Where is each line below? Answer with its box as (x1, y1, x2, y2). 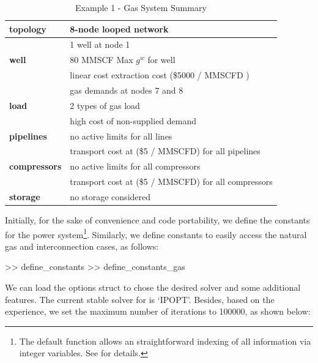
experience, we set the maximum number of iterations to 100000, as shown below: (5, 305, 311, 318)
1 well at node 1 (70, 38, 130, 51)
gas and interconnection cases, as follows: (5, 239, 159, 252)
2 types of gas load (70, 99, 140, 111)
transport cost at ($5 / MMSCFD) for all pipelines (70, 144, 261, 157)
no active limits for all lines (70, 129, 172, 142)
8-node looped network (70, 22, 169, 35)
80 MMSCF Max (70, 53, 133, 66)
